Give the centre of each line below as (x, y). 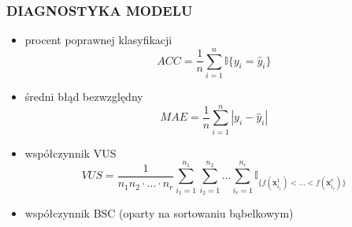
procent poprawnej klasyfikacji (98, 40)
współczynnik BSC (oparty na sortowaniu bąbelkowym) (159, 213)
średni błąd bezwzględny (84, 96)
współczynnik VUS (70, 153)
